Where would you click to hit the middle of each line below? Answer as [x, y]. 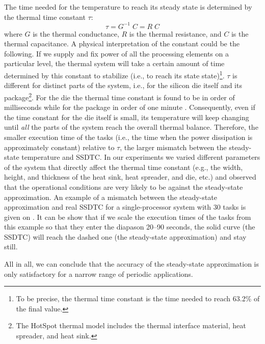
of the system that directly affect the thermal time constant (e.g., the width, [124, 167]
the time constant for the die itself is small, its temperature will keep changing [127, 117]
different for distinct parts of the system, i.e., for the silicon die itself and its [123, 85]
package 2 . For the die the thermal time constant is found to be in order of [120, 96]
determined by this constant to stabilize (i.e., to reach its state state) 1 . [114, 75]
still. [11, 247]
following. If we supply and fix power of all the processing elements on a [116, 53]
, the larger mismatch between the [173, 147]
